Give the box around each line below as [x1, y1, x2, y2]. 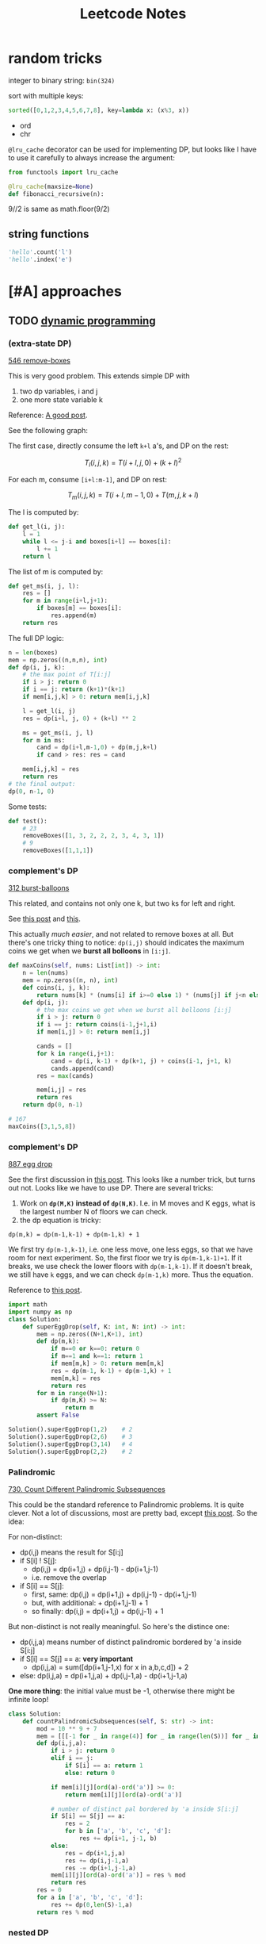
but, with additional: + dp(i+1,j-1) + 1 [31, 1597, 149, 1607]
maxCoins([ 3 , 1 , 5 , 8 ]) [8, 1122, 77, 1130]
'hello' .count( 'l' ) [8, 248, 73, 256]
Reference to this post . [8, 1286, 82, 1295]
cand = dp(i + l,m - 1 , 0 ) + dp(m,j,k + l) [36, 743, 158, 752]
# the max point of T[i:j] [22, 671, 112, 679]
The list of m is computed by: [8, 566, 104, 576]
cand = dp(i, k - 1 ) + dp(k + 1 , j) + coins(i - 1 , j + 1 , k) [50, 1056, 232, 1065]
